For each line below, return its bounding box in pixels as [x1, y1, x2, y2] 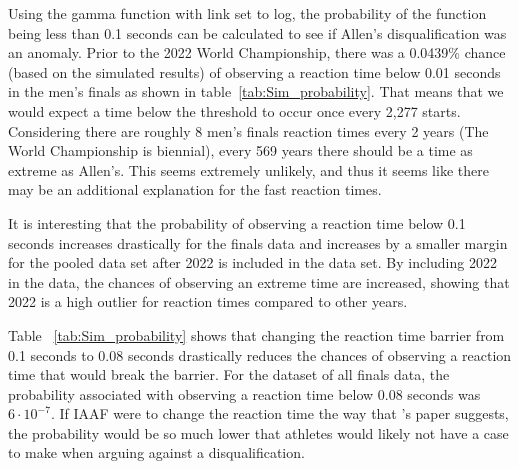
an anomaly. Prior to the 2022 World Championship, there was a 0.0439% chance [8, 42, 506, 63]
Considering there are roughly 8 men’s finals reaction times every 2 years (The [8, 120, 489, 141]
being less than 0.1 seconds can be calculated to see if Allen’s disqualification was [8, 22, 507, 43]
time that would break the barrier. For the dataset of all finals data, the [8, 364, 450, 385]
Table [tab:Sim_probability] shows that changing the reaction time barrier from [8, 324, 505, 345]
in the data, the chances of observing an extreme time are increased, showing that [8, 271, 510, 292]
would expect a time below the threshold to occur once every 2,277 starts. [8, 100, 461, 121]
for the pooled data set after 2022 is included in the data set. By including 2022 [8, 252, 497, 273]
